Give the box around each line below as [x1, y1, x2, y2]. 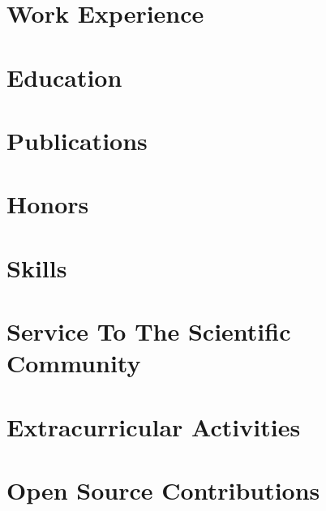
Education [6, 60, 122, 93]
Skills [6, 251, 67, 284]
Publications [6, 123, 148, 157]
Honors [6, 187, 89, 221]
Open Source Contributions [6, 474, 320, 506]
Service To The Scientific [6, 315, 291, 348]
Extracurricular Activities [6, 410, 301, 443]
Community [6, 346, 141, 380]
